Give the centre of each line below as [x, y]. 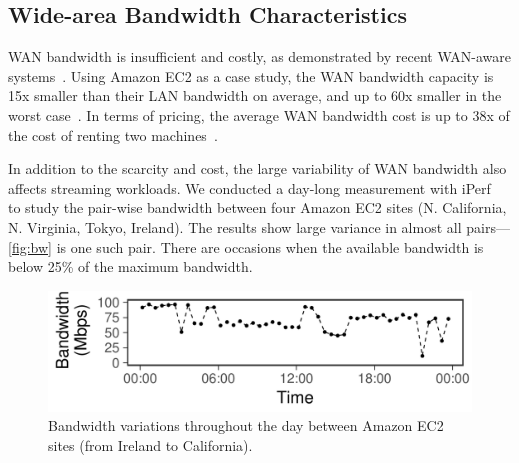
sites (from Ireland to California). [150, 444]
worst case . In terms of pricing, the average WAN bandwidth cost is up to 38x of [259, 114]
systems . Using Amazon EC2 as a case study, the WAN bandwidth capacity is [251, 75]
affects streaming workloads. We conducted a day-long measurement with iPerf [249, 187]
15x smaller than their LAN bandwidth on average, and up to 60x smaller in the [255, 95]
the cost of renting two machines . [113, 134]
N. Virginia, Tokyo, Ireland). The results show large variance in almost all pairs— [259, 226]
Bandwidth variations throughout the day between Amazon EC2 [246, 425]
